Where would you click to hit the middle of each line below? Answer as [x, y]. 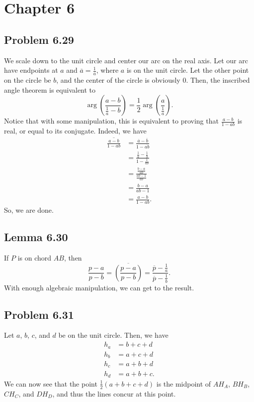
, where [107, 70]
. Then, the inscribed [218, 80]
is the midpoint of [184, 383]
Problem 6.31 [39, 314]
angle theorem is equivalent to [50, 89]
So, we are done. [29, 210]
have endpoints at [31, 70]
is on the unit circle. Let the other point [188, 70]
